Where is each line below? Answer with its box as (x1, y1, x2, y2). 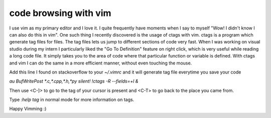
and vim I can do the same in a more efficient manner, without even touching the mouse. (9, 60, 192, 66)
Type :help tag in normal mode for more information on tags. (9, 96, 134, 102)
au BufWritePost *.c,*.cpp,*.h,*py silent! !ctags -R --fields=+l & (9, 78, 139, 84)
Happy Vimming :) (9, 105, 47, 112)
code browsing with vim (9, 7, 111, 18)
